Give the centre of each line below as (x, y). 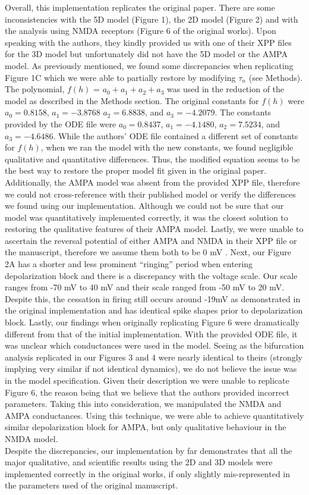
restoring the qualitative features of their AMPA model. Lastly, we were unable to (154, 229)
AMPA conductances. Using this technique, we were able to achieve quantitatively (154, 415)
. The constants (243, 112)
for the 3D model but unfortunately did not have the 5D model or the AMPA (146, 54)
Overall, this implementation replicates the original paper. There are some (140, 7)
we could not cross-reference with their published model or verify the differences (150, 194)
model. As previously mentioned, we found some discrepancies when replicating (149, 65)
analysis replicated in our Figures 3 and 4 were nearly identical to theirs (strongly (154, 357)
